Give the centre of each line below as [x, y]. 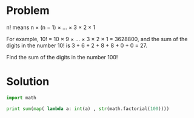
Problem [28, 11]
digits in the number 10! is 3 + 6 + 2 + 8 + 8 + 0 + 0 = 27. [77, 45]
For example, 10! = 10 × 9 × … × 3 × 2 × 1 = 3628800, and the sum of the [97, 39]
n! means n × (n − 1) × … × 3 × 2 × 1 [51, 27]
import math [21, 97]
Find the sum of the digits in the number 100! [62, 57]
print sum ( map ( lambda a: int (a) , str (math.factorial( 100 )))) [88, 109]
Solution [28, 82]
